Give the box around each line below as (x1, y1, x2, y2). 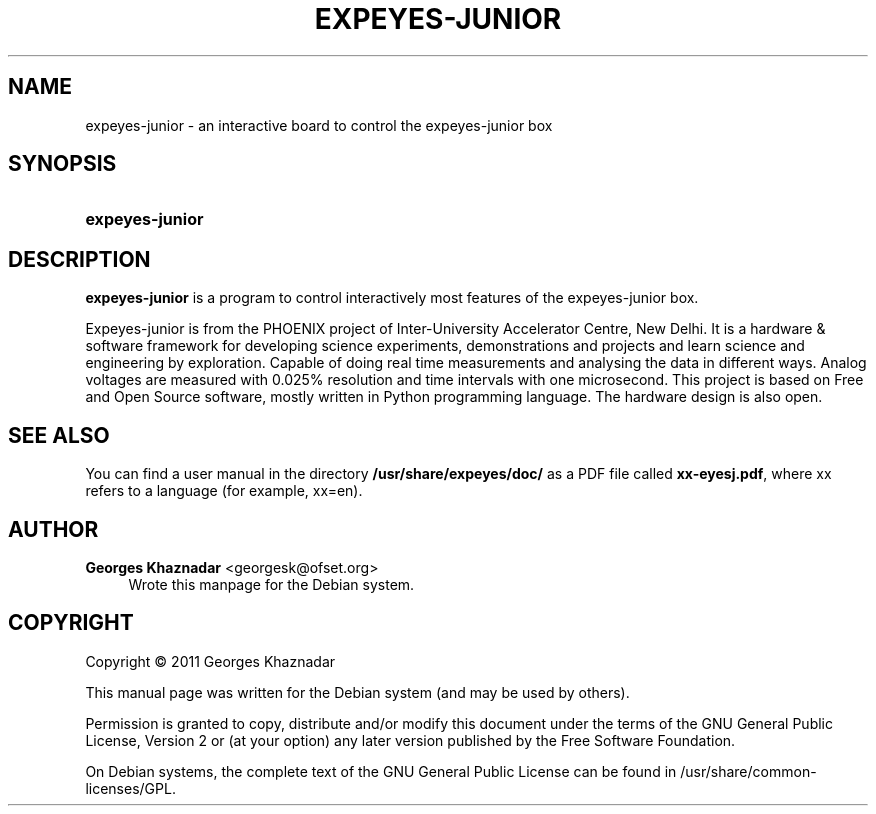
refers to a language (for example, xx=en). (85, 482, 363, 500)
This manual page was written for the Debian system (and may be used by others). (85, 683, 630, 701)
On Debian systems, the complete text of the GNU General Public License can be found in (85, 762, 677, 780)
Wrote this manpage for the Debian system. (128, 575, 415, 593)
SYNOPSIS (8, 151, 117, 177)
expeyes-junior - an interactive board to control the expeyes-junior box (85, 116, 553, 134)
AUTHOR (8, 516, 99, 542)
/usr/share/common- (680, 762, 817, 780)
